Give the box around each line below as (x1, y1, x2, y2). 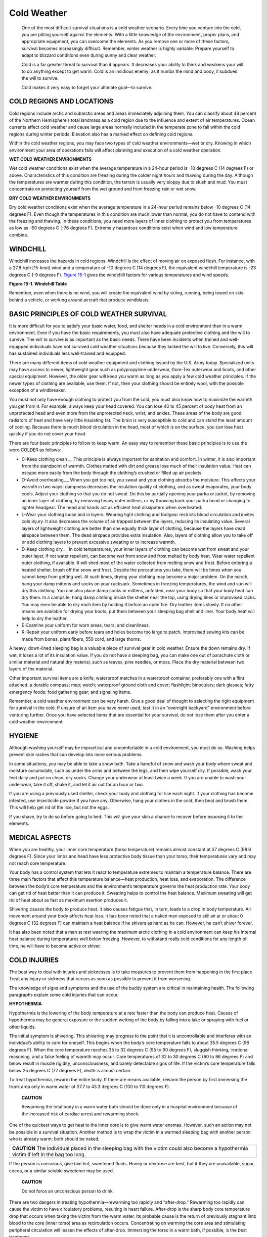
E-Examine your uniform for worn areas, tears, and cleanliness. (21, 622, 150, 628)
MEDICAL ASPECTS (9, 833, 71, 842)
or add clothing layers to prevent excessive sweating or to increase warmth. (21, 539, 177, 545)
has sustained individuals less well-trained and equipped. (9, 350, 126, 356)
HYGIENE (9, 731, 39, 740)
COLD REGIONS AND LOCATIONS (9, 97, 114, 106)
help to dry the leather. (21, 615, 68, 621)
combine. (9, 232, 29, 238)
